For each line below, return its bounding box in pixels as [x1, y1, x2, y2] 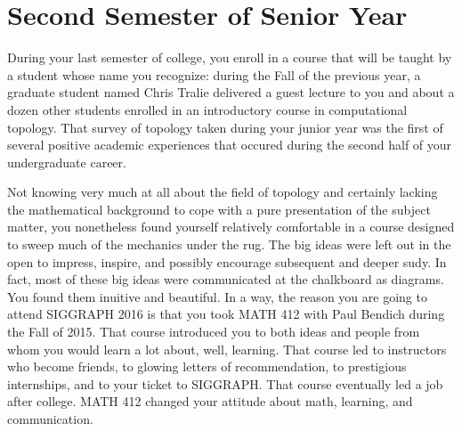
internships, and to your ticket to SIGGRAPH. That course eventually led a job [7, 374, 443, 393]
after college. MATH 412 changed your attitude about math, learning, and [7, 392, 413, 411]
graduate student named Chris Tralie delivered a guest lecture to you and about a [7, 83, 455, 102]
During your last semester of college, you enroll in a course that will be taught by [7, 48, 452, 67]
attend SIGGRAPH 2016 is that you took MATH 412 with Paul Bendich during [7, 305, 445, 323]
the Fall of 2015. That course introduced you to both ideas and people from [7, 322, 420, 341]
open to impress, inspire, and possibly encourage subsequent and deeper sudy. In [7, 252, 447, 271]
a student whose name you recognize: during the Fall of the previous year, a [7, 65, 421, 84]
